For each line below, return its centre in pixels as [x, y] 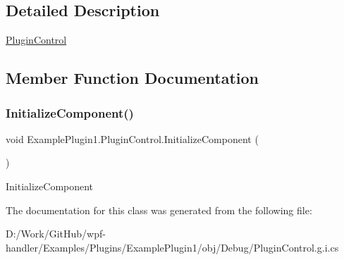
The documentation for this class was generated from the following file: [159, 210]
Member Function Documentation [133, 78]
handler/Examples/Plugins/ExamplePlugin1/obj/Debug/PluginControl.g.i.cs [172, 247]
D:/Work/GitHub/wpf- [56, 234]
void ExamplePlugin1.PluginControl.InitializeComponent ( [132, 138]
